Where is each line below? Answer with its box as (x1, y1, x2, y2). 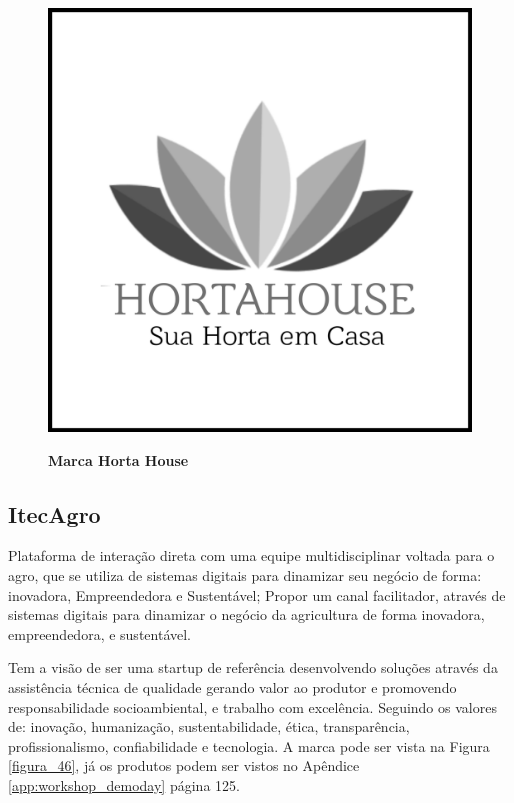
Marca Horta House (48, 449, 189, 470)
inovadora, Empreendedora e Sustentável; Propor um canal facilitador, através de (8, 584, 506, 605)
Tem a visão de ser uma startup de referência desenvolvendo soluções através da (8, 657, 498, 678)
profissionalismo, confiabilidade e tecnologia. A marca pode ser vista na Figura (8, 735, 490, 756)
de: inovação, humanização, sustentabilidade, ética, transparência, (8, 716, 410, 737)
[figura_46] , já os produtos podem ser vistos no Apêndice (8, 755, 360, 776)
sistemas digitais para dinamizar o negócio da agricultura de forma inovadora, (8, 604, 485, 625)
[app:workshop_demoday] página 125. (8, 774, 240, 795)
